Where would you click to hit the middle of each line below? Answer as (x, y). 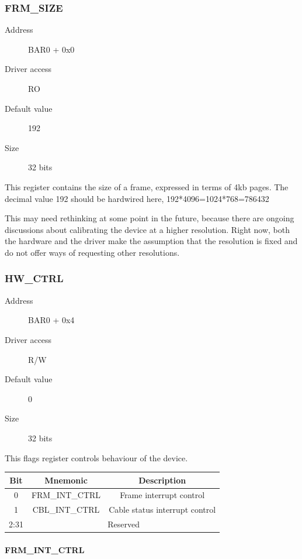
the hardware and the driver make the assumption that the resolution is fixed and (151, 241)
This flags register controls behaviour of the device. (96, 457)
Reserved (124, 524)
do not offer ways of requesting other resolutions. (92, 252)
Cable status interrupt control (162, 510)
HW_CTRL (34, 278)
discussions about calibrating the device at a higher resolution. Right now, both (147, 229)
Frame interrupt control (162, 495)
